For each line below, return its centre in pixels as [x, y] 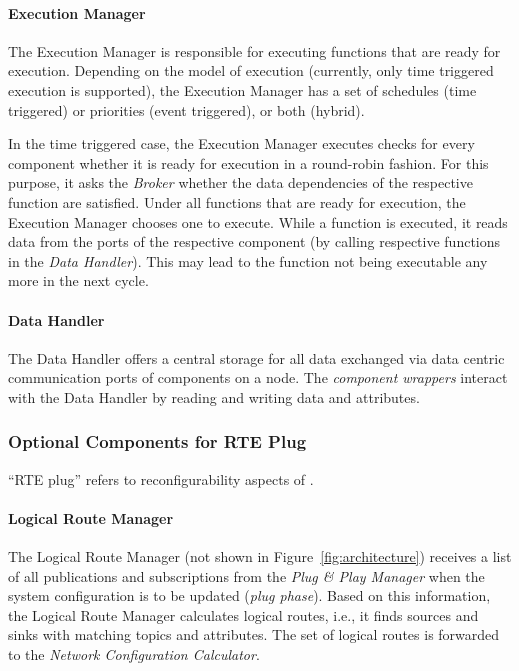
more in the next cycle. [78, 280]
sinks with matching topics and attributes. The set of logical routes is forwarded [254, 634]
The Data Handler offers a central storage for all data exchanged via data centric [256, 357]
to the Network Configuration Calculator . [134, 654]
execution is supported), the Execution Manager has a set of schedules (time [242, 89]
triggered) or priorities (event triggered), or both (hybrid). [186, 109]
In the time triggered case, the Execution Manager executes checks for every [241, 143]
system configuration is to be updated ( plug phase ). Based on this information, [249, 595]
